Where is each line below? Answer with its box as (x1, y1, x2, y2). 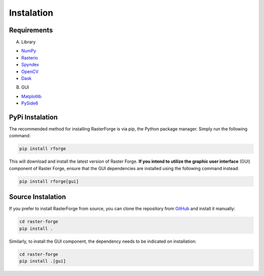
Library (21, 39, 36, 45)
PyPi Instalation (9, 113, 58, 121)
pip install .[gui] (19, 258, 66, 264)
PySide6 (21, 100, 39, 106)
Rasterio (21, 54, 38, 61)
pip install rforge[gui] (19, 178, 79, 184)
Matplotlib (21, 93, 42, 99)
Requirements (9, 26, 53, 34)
